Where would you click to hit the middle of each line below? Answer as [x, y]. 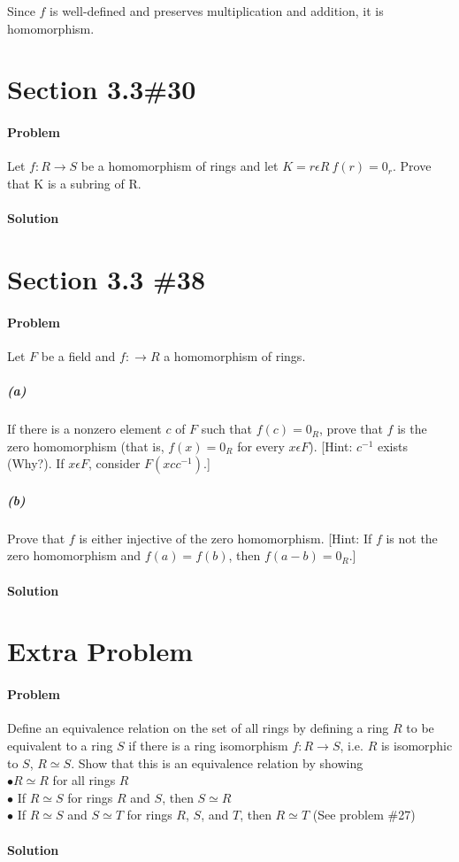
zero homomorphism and [74, 555]
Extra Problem [100, 651]
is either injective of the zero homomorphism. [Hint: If [226, 538]
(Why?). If [36, 463]
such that [227, 429]
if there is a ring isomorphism [208, 745]
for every [261, 446]
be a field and [78, 355]
